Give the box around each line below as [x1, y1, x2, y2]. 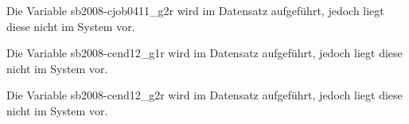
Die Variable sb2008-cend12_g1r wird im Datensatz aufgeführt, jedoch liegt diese [6, 45, 403, 61]
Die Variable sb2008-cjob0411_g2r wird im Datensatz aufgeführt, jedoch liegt [6, 2, 384, 18]
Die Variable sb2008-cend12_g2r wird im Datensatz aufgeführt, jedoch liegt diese [6, 87, 403, 103]
